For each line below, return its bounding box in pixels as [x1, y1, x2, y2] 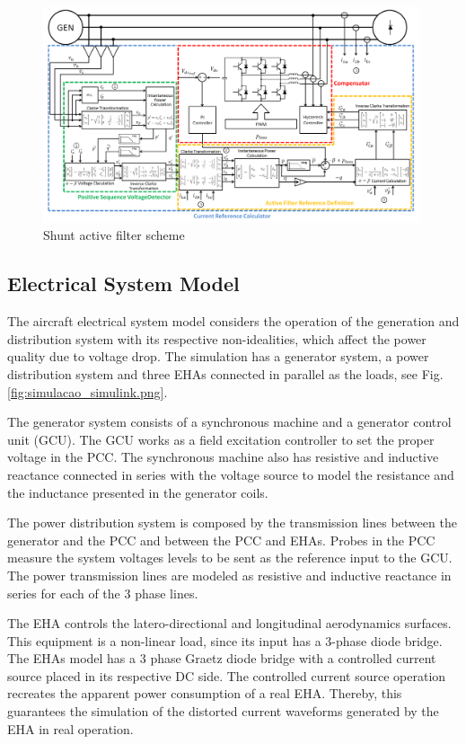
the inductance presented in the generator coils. [7, 483, 268, 501]
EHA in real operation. [7, 719, 134, 738]
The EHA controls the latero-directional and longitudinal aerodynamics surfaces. [7, 614, 452, 633]
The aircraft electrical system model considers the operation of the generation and [7, 312, 460, 331]
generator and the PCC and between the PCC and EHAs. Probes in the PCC [7, 530, 435, 549]
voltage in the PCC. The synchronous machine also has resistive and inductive [7, 447, 439, 466]
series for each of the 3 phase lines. [7, 583, 198, 602]
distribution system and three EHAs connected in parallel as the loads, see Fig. [7, 364, 444, 383]
